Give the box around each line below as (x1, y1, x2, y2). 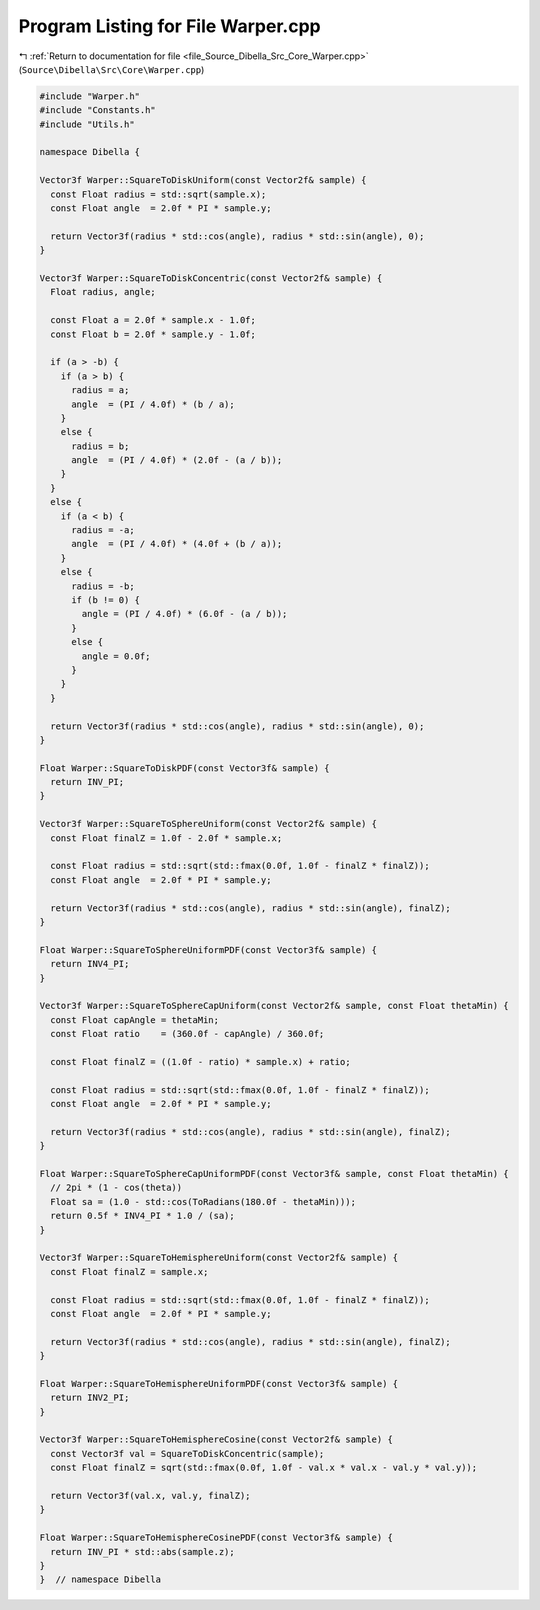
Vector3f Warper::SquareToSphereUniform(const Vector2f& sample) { (39, 818, 378, 830)
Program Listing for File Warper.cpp (18, 15, 321, 37)
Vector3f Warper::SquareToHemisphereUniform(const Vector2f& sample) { (39, 1252, 399, 1264)
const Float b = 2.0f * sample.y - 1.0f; (50, 328, 257, 340)
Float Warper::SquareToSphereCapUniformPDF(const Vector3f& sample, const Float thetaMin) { (39, 1168, 509, 1179)
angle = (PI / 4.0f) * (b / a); (71, 398, 235, 410)
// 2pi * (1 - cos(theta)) (50, 1182, 183, 1194)
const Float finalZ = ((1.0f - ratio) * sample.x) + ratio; (50, 1056, 351, 1067)
